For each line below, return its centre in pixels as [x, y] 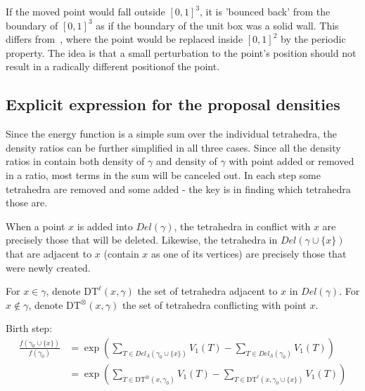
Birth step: [29, 328]
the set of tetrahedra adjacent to [207, 291]
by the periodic [313, 39]
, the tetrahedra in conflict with [242, 226]
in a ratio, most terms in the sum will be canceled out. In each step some [163, 174]
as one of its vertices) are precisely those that [249, 253]
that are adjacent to [49, 253]
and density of [186, 161]
